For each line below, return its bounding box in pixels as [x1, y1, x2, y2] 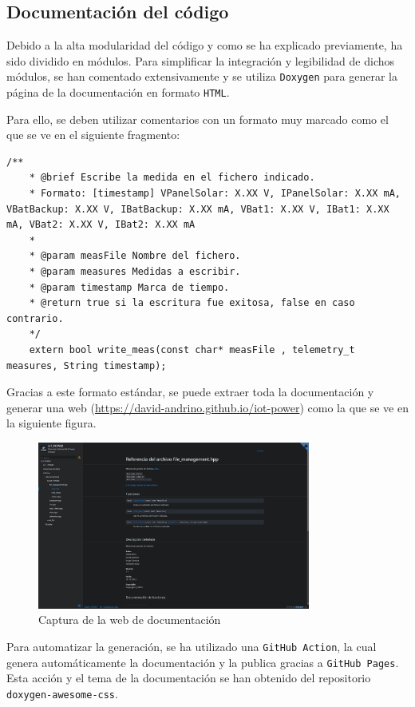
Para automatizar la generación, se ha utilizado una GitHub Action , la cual [6, 637, 377, 654]
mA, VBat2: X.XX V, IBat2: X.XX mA [6, 219, 196, 231]
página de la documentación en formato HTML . [6, 84, 230, 101]
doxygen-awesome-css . [6, 685, 118, 701]
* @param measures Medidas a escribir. [29, 266, 241, 278]
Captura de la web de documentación [38, 611, 221, 628]
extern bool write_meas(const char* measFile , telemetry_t [29, 344, 355, 356]
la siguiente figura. [6, 415, 97, 431]
